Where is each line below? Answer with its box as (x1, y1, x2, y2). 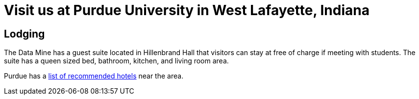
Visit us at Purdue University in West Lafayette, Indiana (4, 2, 370, 19)
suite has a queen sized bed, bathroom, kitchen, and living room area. (4, 57, 229, 65)
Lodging (4, 27, 45, 40)
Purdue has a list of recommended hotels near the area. (4, 72, 184, 80)
